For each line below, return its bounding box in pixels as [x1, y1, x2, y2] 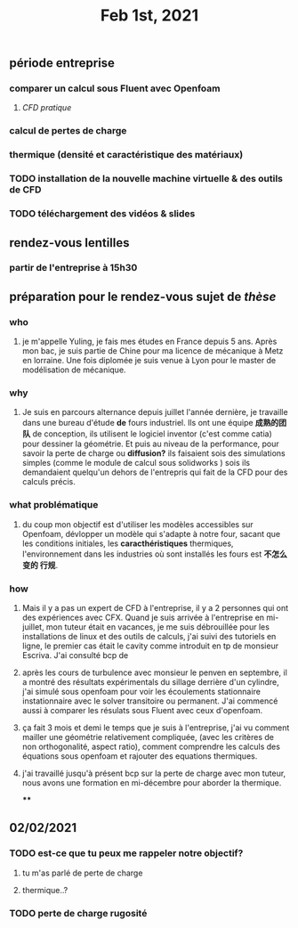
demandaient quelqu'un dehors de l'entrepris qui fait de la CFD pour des [21, 467, 288, 477]
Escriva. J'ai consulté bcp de [21, 650, 129, 661]
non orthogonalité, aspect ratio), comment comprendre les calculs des [21, 741, 280, 753]
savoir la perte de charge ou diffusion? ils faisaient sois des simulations [21, 448, 286, 459]
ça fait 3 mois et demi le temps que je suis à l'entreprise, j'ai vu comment [21, 722, 290, 733]
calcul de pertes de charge [9, 125, 127, 137]
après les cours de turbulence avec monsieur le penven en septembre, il [21, 667, 287, 678]
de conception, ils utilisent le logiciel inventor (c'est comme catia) [32, 428, 273, 439]
